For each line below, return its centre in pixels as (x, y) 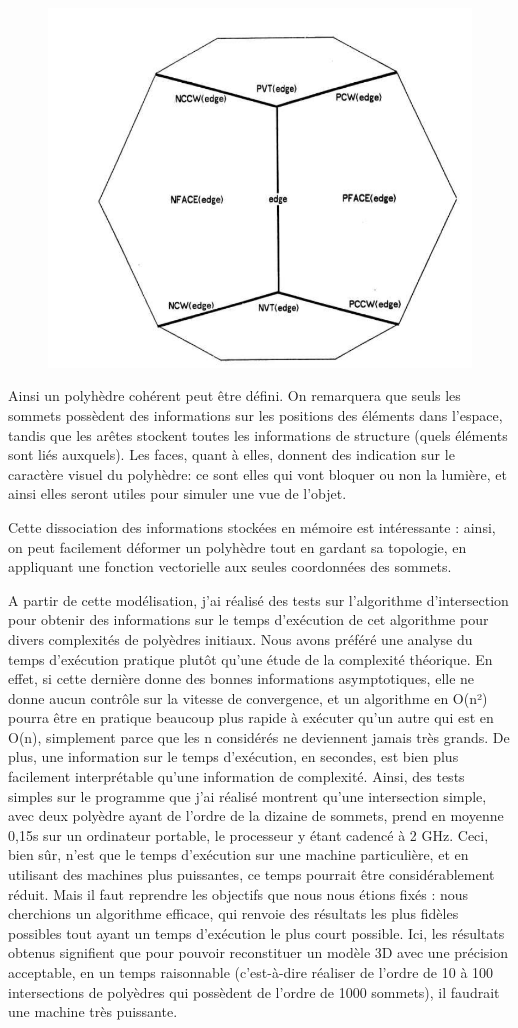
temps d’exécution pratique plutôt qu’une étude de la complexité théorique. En (250, 658)
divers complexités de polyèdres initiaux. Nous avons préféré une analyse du (240, 638)
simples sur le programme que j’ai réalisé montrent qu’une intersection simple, (247, 795)
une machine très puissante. (93, 1011)
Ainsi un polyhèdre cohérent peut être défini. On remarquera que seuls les (234, 395)
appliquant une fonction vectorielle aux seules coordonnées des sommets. (230, 566)
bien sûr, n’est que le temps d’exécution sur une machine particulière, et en (238, 854)
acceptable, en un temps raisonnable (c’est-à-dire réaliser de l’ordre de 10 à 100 (251, 972)
